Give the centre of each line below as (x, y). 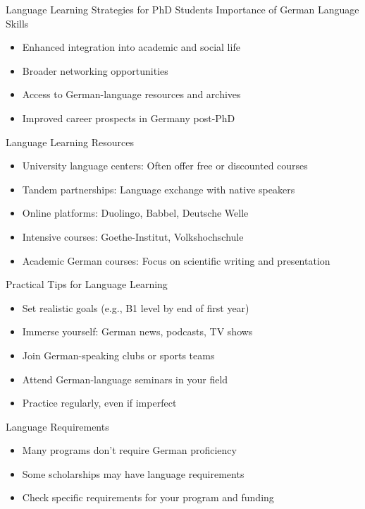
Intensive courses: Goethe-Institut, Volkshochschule (133, 236)
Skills (17, 23)
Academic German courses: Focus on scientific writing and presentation (176, 260)
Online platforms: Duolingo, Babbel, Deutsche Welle (135, 213)
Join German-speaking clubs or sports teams (118, 355)
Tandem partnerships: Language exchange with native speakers (159, 189)
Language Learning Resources (70, 142)
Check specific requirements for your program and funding (148, 497)
